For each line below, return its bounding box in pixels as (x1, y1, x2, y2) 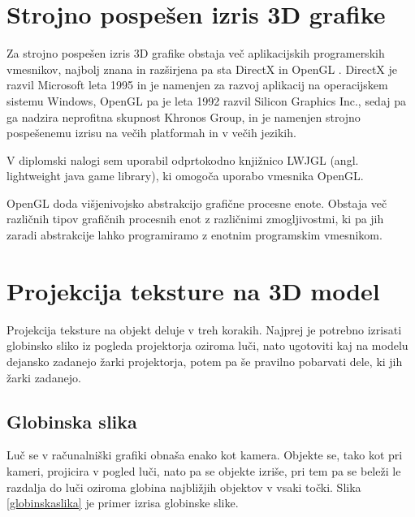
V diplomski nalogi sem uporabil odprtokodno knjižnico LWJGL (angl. (6, 151, 359, 168)
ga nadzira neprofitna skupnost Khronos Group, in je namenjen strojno (6, 108, 361, 125)
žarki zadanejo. (6, 368, 81, 386)
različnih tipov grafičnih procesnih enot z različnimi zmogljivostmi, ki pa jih (6, 210, 384, 227)
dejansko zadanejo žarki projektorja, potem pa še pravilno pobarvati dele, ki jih (6, 352, 403, 369)
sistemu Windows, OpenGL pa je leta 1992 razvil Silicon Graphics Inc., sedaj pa (6, 92, 407, 109)
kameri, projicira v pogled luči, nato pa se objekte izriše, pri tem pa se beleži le (6, 462, 401, 479)
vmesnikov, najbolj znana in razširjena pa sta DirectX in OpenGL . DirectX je (6, 60, 397, 77)
